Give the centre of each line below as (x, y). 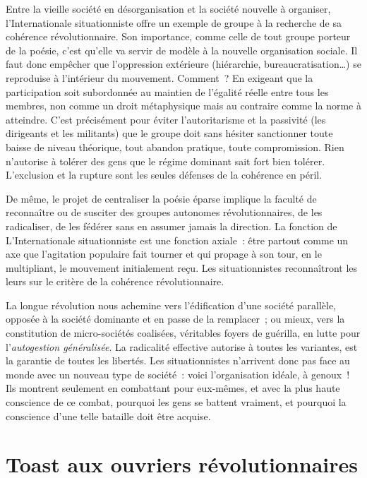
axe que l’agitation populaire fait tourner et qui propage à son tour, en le (164, 254)
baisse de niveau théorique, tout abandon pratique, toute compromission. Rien (175, 147)
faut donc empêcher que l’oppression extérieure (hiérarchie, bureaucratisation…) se (183, 64)
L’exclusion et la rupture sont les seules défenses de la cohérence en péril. (164, 175)
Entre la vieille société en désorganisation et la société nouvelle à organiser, (168, 8)
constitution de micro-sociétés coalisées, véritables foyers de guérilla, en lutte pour (183, 333)
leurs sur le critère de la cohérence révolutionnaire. (115, 281)
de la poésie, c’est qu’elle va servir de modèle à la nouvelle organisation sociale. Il (182, 50)
